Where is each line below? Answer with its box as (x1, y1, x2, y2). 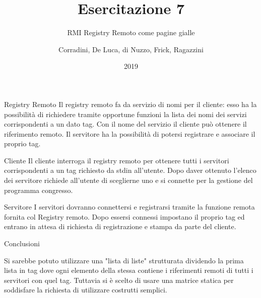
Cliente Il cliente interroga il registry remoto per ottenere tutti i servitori (4, 155, 229, 165)
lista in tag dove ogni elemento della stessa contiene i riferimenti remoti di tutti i (4, 265, 253, 275)
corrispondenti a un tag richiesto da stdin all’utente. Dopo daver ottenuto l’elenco (4, 165, 256, 175)
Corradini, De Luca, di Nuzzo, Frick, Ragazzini (58, 44, 204, 54)
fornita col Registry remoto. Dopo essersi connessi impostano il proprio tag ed (4, 211, 245, 222)
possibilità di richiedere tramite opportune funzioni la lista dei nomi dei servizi (4, 109, 247, 119)
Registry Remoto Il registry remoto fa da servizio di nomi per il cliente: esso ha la (4, 98, 257, 109)
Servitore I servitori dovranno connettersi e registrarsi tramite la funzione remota (4, 202, 255, 212)
